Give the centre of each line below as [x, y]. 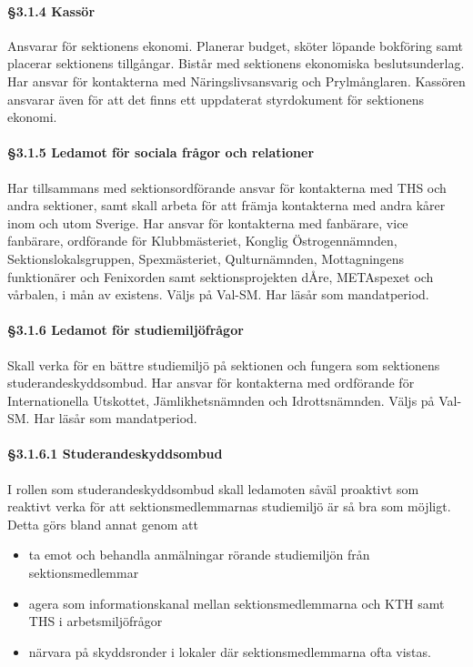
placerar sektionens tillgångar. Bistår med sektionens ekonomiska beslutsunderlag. [236, 63]
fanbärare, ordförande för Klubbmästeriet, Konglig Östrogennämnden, [202, 241]
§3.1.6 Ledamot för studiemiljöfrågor [126, 330]
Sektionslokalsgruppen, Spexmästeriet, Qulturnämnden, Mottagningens [206, 258]
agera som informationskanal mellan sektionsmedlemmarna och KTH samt [236, 603]
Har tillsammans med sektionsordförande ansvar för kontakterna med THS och [227, 187]
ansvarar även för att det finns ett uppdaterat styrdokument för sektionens [216, 99]
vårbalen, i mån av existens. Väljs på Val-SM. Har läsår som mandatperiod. [218, 294]
